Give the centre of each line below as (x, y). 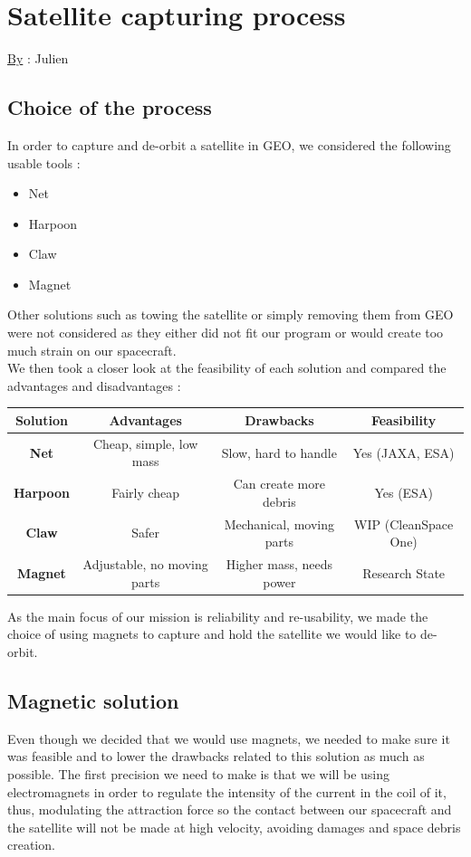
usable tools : (44, 162)
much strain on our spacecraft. (92, 350)
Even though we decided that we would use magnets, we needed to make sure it (229, 738)
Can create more (279, 484)
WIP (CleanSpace (404, 524)
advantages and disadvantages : (94, 385)
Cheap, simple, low (145, 443)
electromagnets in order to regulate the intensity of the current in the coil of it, (227, 791)
